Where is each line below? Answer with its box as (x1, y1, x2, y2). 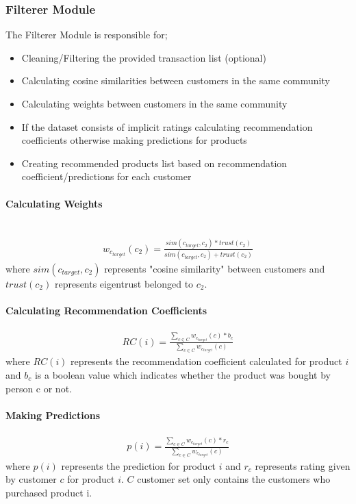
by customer (5, 472, 57, 486)
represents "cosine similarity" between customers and (104, 262, 325, 276)
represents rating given (255, 458, 351, 473)
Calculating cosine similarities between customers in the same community (21, 73, 330, 88)
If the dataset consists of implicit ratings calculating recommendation (21, 119, 313, 134)
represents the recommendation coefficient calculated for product (71, 354, 342, 368)
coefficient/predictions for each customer (21, 169, 192, 184)
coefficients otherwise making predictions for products (21, 133, 247, 147)
